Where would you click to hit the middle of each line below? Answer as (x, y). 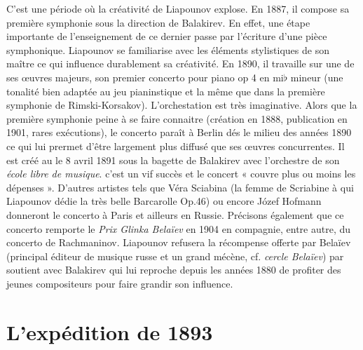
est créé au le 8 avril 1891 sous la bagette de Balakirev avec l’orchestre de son (173, 160)
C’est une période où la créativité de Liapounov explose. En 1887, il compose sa (178, 8)
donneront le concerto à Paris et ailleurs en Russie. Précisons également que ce (175, 214)
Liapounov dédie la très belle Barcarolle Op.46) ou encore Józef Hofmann (164, 201)
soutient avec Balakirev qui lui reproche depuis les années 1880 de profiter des (174, 270)
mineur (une (317, 77)
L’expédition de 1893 (110, 331)
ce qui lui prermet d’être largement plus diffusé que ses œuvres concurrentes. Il (176, 146)
